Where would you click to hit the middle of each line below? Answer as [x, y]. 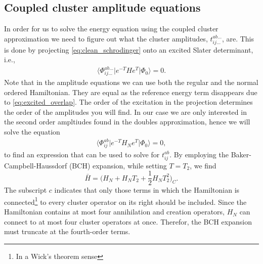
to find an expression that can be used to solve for [82, 154]
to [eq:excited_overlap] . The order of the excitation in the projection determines [128, 102]
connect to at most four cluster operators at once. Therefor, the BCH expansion [128, 221]
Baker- [241, 154]
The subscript [26, 190]
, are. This [238, 38]
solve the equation [32, 131]
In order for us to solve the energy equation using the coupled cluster [111, 29]
